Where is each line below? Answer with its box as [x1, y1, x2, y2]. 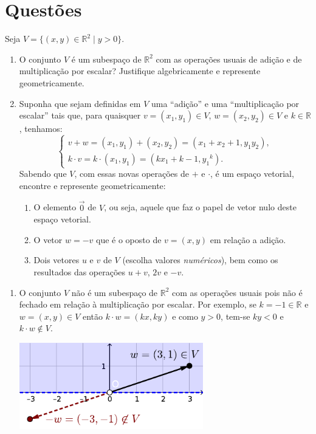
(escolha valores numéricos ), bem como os [122, 253, 278, 266]
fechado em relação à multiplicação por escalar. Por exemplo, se [19, 298, 256, 311]
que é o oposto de [96, 233, 162, 246]
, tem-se [221, 309, 250, 322]
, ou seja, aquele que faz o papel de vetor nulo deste [104, 201, 297, 213]
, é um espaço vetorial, [210, 167, 294, 180]
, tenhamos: [19, 122, 63, 135]
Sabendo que [19, 167, 67, 180]
